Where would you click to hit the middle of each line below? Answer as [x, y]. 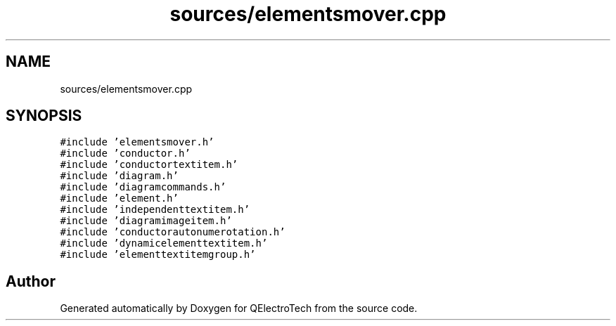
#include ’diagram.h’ [119, 176]
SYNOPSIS [44, 116]
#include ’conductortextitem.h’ [149, 165]
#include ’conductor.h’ [125, 154]
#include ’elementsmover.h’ [137, 142]
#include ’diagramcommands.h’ [143, 187]
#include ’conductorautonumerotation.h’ [173, 232]
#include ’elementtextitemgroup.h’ [158, 255]
